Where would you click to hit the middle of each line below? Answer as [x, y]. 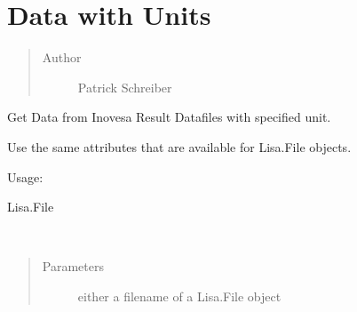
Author [62, 57]
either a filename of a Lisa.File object [179, 296]
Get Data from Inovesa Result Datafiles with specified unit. [169, 117]
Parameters [73, 266]
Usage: [25, 176]
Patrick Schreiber [125, 87]
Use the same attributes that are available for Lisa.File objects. [179, 146]
